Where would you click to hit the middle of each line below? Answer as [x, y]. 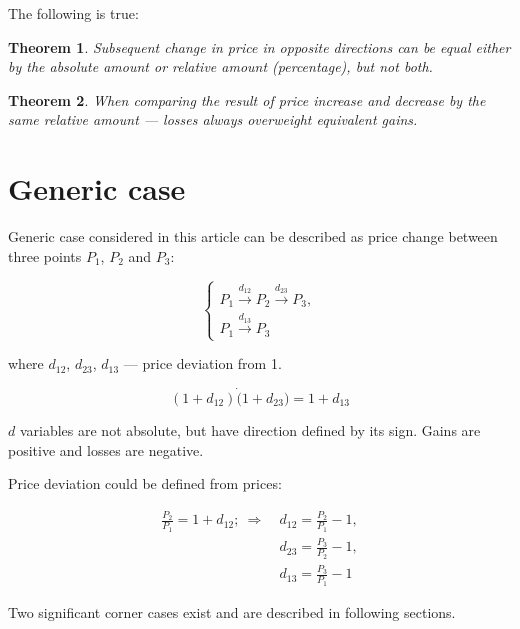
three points [45, 255]
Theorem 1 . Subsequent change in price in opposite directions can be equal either [259, 46]
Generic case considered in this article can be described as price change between [253, 236]
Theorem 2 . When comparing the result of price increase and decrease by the [247, 99]
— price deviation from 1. [202, 363]
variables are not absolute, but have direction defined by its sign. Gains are [250, 429]
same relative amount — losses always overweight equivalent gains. [213, 119]
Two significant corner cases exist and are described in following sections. [232, 611]
